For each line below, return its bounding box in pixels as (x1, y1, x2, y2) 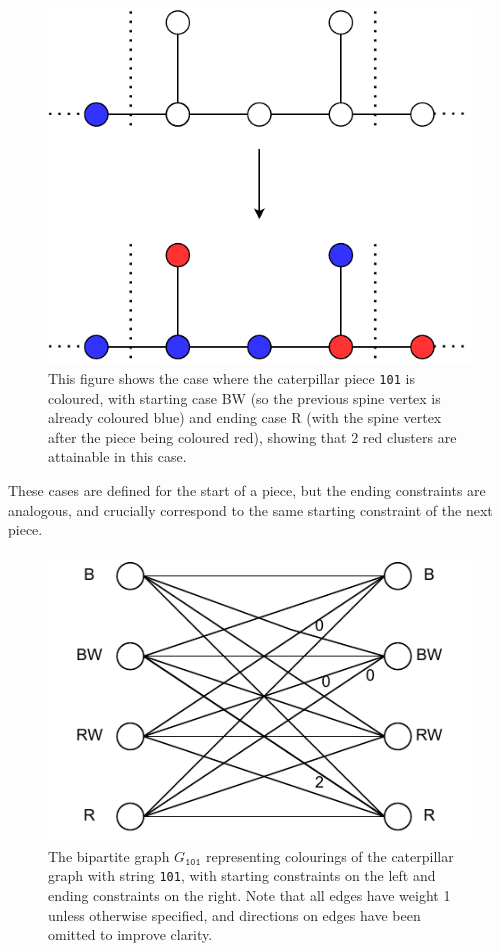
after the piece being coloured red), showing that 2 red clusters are (48, 426, 457, 447)
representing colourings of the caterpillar (206, 845, 454, 866)
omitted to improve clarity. (48, 924, 213, 945)
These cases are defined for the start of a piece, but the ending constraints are (8, 480, 486, 501)
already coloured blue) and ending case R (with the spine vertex (48, 407, 442, 428)
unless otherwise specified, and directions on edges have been (48, 904, 421, 925)
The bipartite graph (48, 845, 170, 866)
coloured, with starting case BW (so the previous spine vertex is (48, 387, 441, 408)
